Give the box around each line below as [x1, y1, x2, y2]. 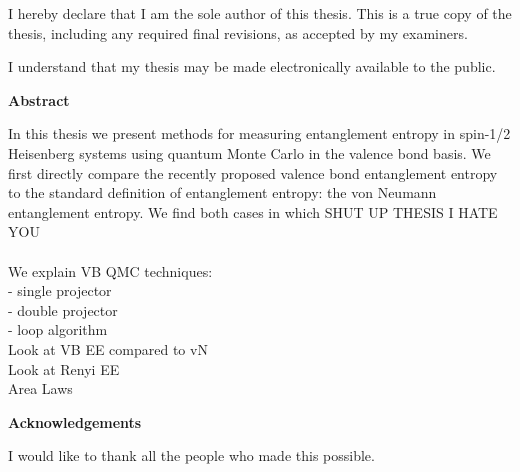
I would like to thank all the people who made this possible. [8, 445, 375, 466]
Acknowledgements [8, 411, 142, 432]
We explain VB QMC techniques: [8, 260, 213, 281]
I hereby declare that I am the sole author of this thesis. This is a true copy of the [8, 3, 512, 23]
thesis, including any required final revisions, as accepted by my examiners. [8, 22, 468, 43]
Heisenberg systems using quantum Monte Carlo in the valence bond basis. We [8, 142, 491, 163]
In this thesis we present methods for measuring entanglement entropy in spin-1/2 [8, 123, 511, 144]
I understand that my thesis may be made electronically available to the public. [8, 56, 496, 77]
